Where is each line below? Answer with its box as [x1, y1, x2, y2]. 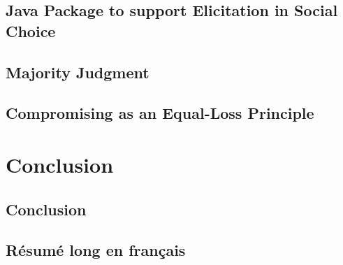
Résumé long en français [6, 239, 186, 261]
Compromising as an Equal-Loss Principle [6, 102, 314, 124]
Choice [6, 20, 56, 41]
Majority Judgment [6, 61, 149, 83]
